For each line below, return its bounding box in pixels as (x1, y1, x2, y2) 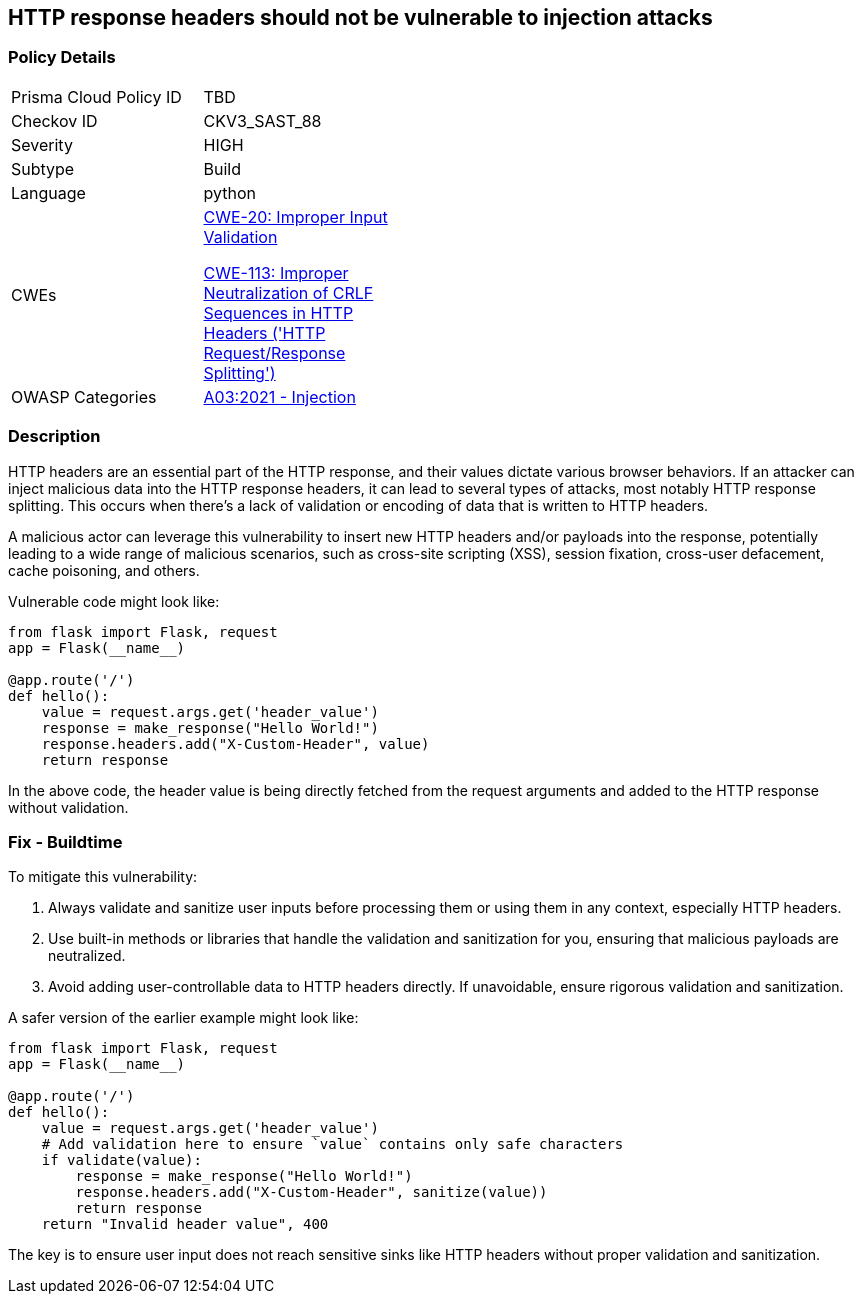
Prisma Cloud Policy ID (11, 86, 182, 107)
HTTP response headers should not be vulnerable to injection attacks (8, 5, 713, 30)
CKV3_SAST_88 (203, 110, 322, 131)
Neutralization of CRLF (203, 282, 374, 303)
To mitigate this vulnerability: (8, 868, 198, 886)
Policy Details (8, 47, 116, 68)
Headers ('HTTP (203, 322, 326, 343)
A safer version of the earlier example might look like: (8, 1009, 359, 1027)
